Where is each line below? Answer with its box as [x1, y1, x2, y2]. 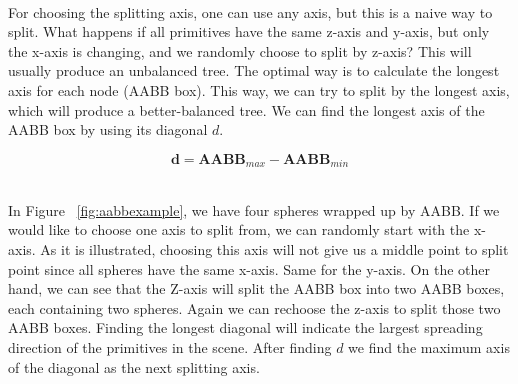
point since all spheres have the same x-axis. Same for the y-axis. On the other [8, 258, 490, 279]
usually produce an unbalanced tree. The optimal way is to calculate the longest [8, 60, 500, 81]
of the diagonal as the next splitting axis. [8, 356, 260, 377]
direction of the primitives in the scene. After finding [8, 336, 332, 357]
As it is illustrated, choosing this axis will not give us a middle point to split [40, 238, 509, 259]
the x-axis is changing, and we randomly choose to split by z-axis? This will [8, 40, 472, 61]
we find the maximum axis [348, 336, 510, 357]
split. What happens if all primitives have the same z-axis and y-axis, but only [8, 21, 490, 42]
